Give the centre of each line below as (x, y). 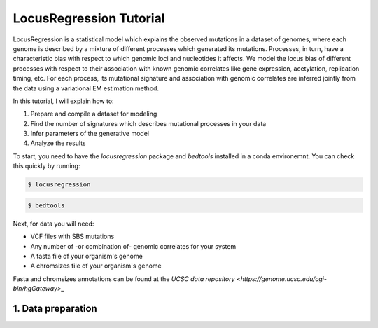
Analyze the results (58, 143)
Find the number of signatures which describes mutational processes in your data (148, 123)
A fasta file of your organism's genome (86, 256)
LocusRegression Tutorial (89, 18)
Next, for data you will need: (54, 224)
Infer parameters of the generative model (90, 134)
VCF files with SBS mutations (72, 237)
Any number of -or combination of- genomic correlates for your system (133, 246)
